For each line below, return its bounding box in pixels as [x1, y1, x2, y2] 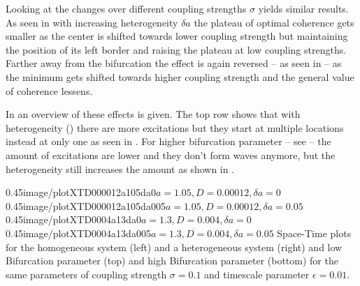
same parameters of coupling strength [6, 266, 167, 281]
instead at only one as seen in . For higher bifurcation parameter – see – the [6, 134, 331, 149]
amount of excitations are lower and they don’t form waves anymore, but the [6, 147, 336, 162]
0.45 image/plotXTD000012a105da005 [6, 198, 166, 213]
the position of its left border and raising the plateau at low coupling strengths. [6, 42, 347, 57]
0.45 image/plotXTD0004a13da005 [6, 225, 151, 240]
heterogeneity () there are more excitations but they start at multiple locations [6, 120, 344, 135]
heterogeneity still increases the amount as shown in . [6, 161, 235, 176]
